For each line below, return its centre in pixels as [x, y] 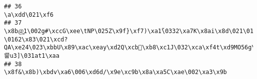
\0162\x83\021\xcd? [36, 39]
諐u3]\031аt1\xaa [32, 56]
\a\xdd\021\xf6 [29, 15]
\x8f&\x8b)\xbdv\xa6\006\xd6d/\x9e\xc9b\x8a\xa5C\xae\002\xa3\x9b [116, 72]
